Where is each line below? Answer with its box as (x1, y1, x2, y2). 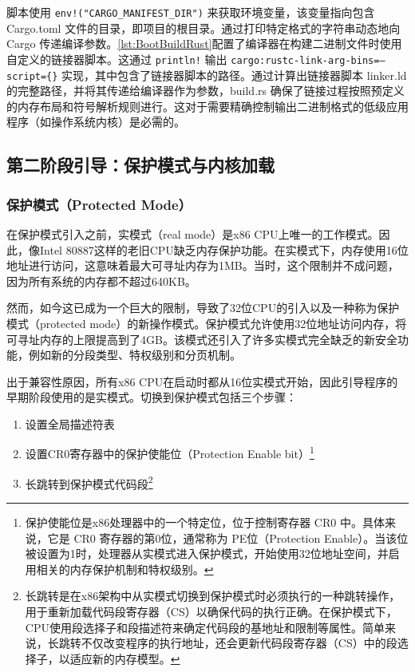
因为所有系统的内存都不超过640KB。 (6, 272, 196, 289)
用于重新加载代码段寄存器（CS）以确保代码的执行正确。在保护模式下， (25, 603, 397, 619)
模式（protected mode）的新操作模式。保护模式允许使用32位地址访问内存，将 (6, 314, 407, 331)
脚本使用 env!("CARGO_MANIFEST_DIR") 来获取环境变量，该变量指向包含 (6, 4, 375, 20)
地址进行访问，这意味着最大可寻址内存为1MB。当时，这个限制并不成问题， (6, 257, 399, 274)
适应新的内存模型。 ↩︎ (69, 650, 180, 666)
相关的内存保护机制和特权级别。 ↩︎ (36, 560, 214, 577)
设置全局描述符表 (25, 415, 115, 432)
